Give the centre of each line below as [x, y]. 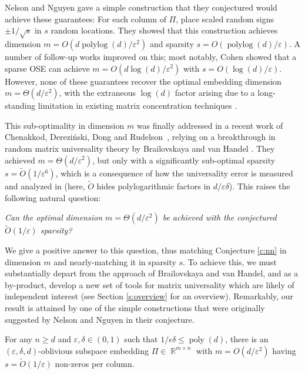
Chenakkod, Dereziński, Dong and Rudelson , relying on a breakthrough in [140, 137]
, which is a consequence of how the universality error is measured [174, 173]
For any [19, 339]
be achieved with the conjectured [219, 217]
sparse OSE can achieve [47, 68]
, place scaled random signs [225, 19]
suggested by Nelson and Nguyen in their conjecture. [100, 319]
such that [141, 339]
